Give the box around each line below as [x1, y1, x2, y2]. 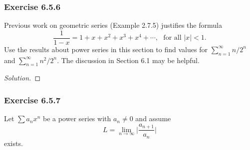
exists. [4, 138, 23, 148]
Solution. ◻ [4, 73, 41, 83]
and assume [135, 113, 171, 124]
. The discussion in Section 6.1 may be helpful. [57, 55, 200, 65]
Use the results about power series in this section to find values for [4, 44, 208, 54]
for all [163, 34, 182, 42]
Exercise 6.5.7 [4, 93, 61, 106]
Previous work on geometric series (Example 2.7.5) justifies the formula [4, 20, 222, 30]
